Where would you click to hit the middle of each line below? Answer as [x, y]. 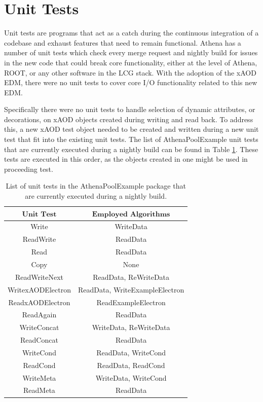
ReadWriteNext [39, 277]
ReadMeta [39, 390]
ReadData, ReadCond [131, 365]
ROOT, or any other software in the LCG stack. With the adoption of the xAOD [130, 72]
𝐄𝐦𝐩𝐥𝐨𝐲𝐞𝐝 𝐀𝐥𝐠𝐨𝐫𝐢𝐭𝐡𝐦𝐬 [131, 214]
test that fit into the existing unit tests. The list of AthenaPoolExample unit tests [131, 139]
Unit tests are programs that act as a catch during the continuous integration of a [131, 33]
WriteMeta [39, 377]
